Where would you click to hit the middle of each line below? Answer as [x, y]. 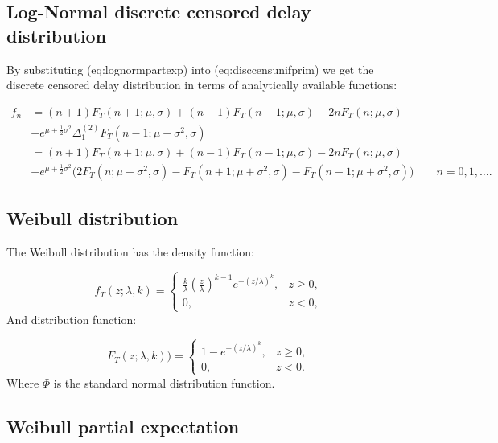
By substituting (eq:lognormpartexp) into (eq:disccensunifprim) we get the [190, 69]
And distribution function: [72, 319]
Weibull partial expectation [123, 426]
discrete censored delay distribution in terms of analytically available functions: [202, 85]
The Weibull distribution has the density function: [130, 251]
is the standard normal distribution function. [164, 382]
